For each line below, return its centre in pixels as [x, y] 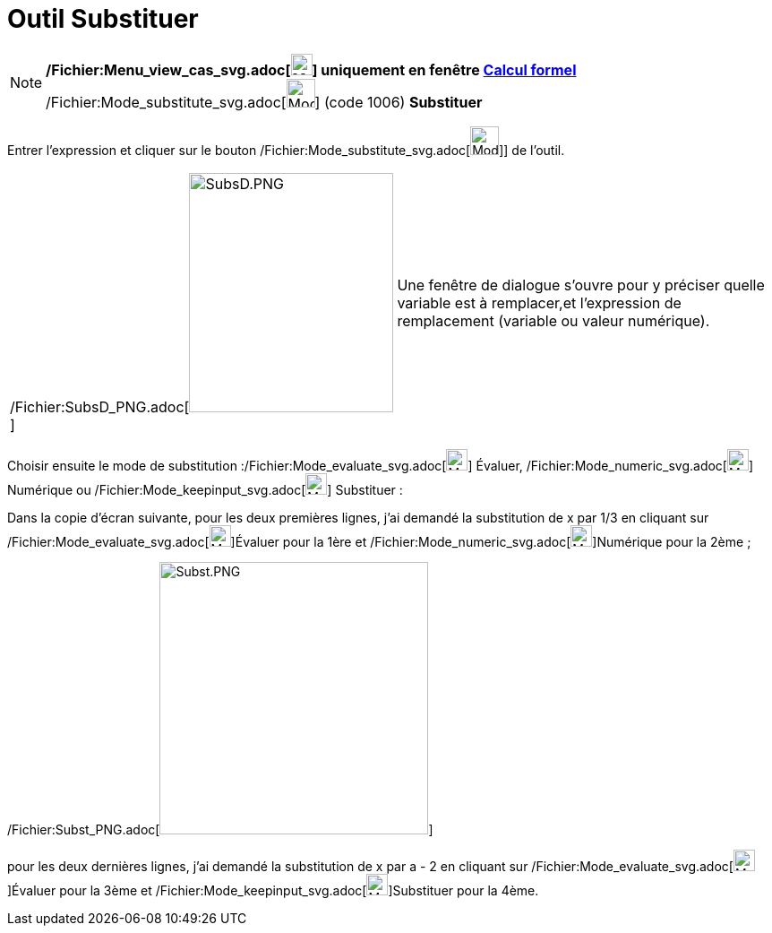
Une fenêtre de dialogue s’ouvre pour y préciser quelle [581, 285]
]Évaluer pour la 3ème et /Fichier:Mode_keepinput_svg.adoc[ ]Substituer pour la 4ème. [273, 890]
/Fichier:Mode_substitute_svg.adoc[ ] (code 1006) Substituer [264, 102]
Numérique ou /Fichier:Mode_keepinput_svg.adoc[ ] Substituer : [205, 489]
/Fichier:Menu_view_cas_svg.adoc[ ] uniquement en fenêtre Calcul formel [311, 69]
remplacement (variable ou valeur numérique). [553, 321]
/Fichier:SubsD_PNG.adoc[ [100, 406]
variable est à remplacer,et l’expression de [539, 303]
